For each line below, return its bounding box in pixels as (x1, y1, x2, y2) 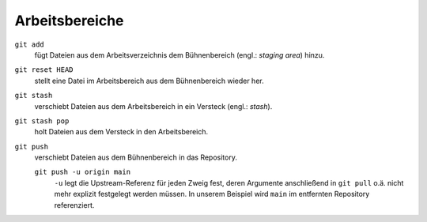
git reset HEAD (14, 66, 74, 74)
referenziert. (54, 200, 95, 209)
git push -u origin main (34, 167, 130, 177)
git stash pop (14, 116, 70, 126)
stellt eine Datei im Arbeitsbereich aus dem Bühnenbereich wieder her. (34, 76, 264, 85)
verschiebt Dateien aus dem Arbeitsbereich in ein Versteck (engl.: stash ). (34, 101, 273, 111)
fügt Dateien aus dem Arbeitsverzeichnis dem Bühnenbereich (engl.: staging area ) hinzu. (34, 50, 325, 59)
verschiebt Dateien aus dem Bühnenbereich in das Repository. (34, 152, 237, 162)
